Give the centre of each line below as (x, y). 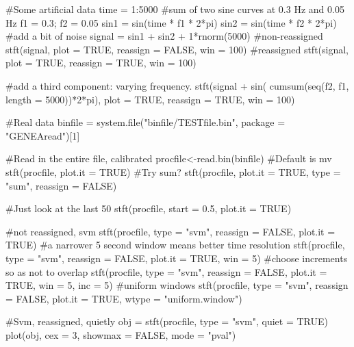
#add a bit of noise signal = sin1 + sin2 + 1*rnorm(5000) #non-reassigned (164, 36)
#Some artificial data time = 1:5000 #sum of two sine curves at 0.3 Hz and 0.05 (175, 9)
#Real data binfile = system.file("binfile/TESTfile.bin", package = (146, 122)
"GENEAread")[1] (43, 135)
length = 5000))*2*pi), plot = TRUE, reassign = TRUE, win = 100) (150, 99)
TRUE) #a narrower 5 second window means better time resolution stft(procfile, (175, 245)
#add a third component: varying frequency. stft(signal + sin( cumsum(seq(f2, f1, (177, 85)
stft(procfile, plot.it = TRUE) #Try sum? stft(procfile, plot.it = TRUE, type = (173, 171)
